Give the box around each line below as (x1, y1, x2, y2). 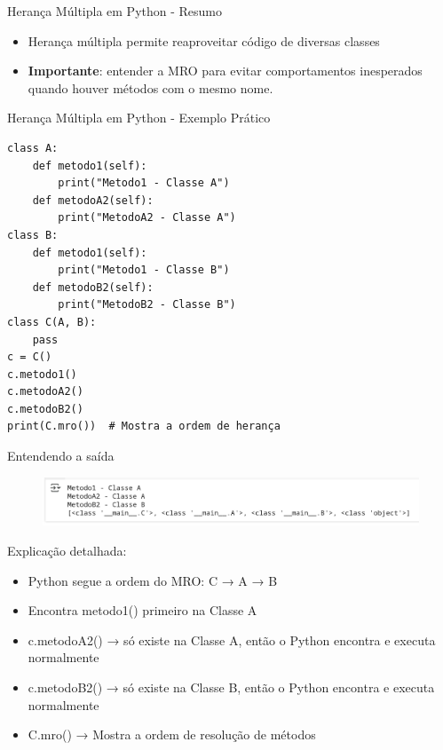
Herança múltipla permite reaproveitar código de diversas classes (28, 31, 380, 50)
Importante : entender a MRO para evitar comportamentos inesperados (28, 61, 423, 80)
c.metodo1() (7, 367, 77, 381)
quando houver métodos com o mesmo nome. (28, 78, 273, 97)
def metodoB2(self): (32, 280, 154, 294)
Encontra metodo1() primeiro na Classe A (28, 601, 257, 620)
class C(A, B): (7, 315, 97, 328)
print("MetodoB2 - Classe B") (58, 298, 236, 312)
